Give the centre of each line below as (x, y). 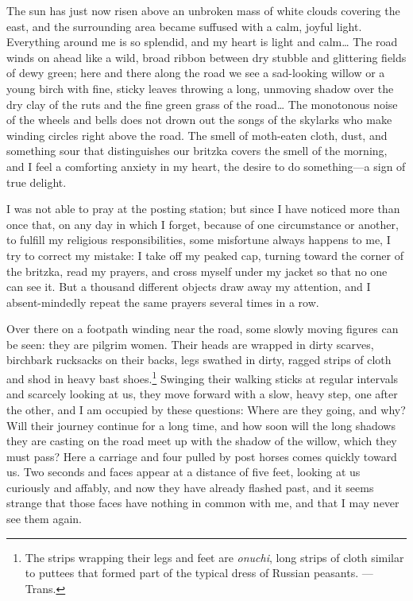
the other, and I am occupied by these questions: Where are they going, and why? (206, 409)
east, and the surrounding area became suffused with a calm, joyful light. (184, 26)
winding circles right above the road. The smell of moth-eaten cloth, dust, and (197, 135)
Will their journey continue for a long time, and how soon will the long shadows (201, 425)
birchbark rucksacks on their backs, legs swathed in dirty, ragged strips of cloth (199, 360)
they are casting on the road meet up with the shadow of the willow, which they (202, 441)
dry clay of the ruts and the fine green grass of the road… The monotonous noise (202, 104)
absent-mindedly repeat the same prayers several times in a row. (163, 302)
